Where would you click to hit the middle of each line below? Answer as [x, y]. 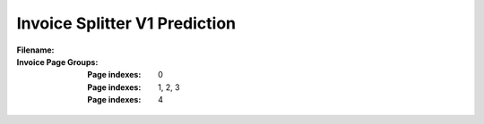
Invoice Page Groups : [57, 62]
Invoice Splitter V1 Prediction [126, 23]
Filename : [35, 50]
